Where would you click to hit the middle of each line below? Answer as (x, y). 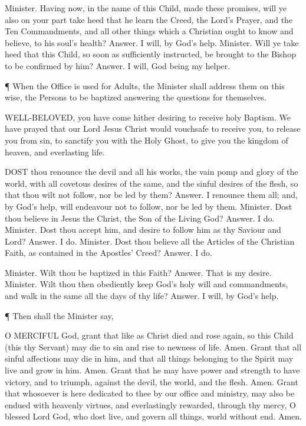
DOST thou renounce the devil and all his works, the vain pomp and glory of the (152, 172)
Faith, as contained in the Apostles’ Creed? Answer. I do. (108, 253)
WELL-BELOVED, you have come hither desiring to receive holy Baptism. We (148, 117)
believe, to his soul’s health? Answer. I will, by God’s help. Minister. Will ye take (152, 42)
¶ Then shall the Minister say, (59, 315)
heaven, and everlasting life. (55, 152)
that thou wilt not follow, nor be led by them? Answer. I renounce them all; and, (151, 195)
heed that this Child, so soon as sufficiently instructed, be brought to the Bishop (150, 54)
